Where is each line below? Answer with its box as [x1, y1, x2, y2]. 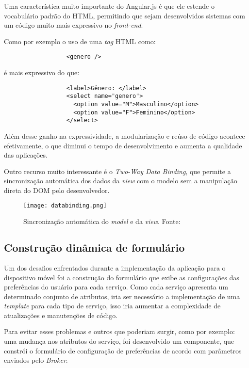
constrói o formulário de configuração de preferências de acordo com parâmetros [4, 345, 242, 355]
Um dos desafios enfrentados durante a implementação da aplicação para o [4, 262, 226, 272]
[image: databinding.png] [23, 202, 107, 209]
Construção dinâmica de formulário [4, 240, 185, 255]
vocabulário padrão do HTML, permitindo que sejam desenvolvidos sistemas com [4, 10, 245, 20]
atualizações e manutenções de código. [4, 310, 118, 320]
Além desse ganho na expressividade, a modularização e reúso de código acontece [4, 130, 245, 141]
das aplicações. [4, 150, 48, 160]
